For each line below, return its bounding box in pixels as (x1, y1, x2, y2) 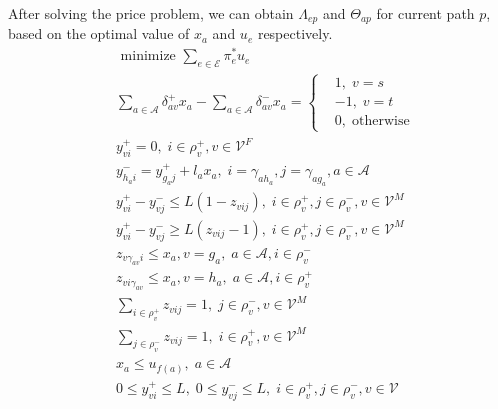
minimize (120, 49, 176, 64)
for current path (376, 3, 475, 23)
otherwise (351, 114, 410, 129)
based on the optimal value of (8, 23, 190, 44)
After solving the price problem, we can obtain (8, 3, 294, 23)
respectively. (257, 23, 333, 44)
